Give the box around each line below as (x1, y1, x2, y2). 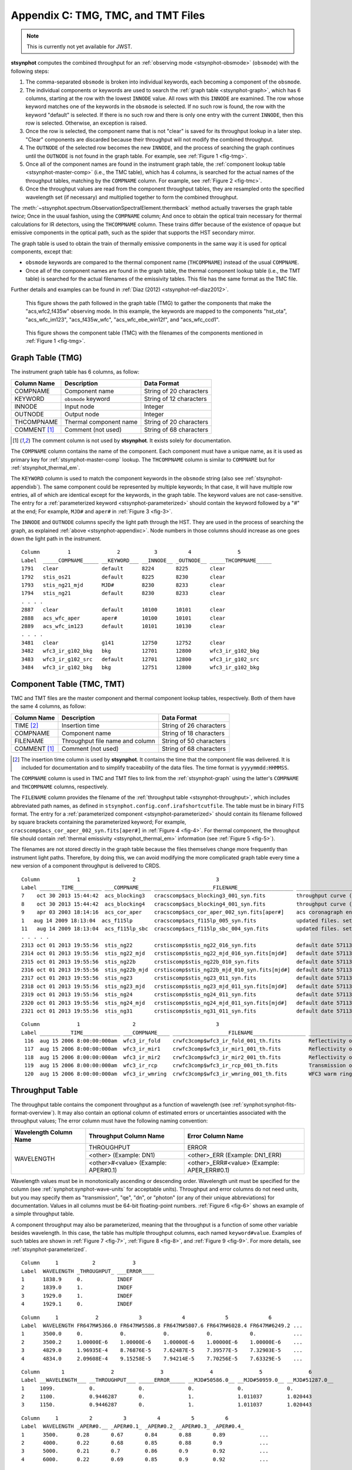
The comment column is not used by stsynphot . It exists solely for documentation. (31, 437, 232, 444)
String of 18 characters (161, 729, 225, 737)
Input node (65, 402, 95, 410)
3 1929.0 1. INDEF (21, 1292, 133, 1299)
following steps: (11, 68, 49, 75)
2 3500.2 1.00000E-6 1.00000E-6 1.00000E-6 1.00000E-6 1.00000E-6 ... (21, 1338, 303, 1345)
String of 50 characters (161, 737, 226, 745)
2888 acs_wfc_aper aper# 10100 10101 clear (21, 614, 226, 622)
